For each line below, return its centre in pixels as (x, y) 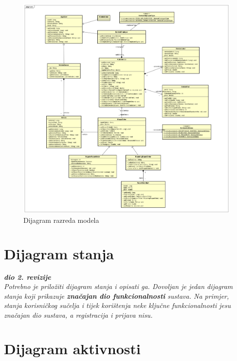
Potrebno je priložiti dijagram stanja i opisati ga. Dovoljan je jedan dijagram (118, 286)
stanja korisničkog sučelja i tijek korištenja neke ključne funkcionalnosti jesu (118, 305)
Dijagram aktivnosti (72, 348)
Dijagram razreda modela (61, 220)
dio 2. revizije (27, 277)
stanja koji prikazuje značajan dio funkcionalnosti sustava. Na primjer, (117, 296)
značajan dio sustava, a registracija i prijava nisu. (78, 315)
